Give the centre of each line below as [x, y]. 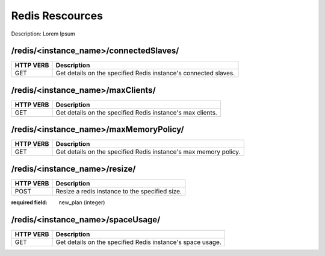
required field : [29, 202]
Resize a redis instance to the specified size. [119, 191]
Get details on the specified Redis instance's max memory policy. [148, 152]
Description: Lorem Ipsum [43, 34]
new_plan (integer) [82, 202]
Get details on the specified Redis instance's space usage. [139, 242]
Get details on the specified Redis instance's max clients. [137, 113]
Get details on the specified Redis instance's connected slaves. [145, 73]
